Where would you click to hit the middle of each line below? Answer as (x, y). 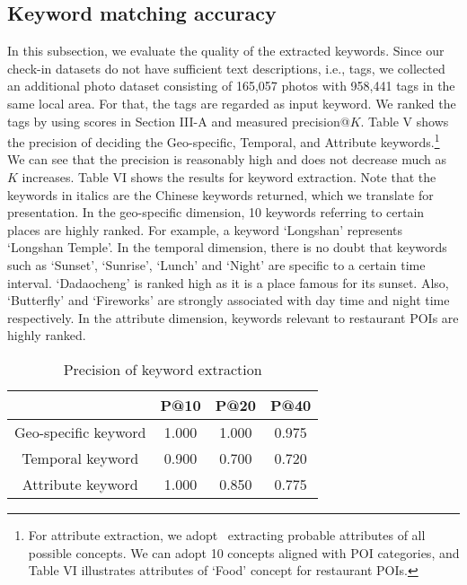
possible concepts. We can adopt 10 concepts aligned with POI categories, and (244, 552)
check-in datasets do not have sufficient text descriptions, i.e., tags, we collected (226, 68)
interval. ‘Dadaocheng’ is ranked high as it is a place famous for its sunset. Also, (228, 282)
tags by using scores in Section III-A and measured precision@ (179, 121)
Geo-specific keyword (80, 432)
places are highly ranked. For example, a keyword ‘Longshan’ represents (205, 229)
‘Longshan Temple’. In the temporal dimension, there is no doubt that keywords (227, 247)
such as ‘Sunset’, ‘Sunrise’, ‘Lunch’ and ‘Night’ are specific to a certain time (216, 264)
